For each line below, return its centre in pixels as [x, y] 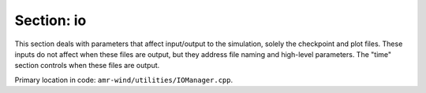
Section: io [50, 20]
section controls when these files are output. [87, 66]
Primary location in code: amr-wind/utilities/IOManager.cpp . [123, 80]
